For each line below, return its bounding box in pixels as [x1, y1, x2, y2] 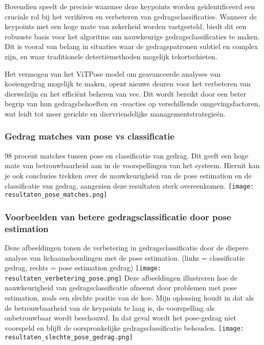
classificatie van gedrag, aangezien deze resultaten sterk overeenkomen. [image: [5, 180, 254, 191]
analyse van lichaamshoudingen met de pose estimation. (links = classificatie [5, 252, 245, 263]
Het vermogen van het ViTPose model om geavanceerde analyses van [5, 68, 221, 79]
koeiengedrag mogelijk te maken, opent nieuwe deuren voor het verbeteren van [5, 78, 251, 89]
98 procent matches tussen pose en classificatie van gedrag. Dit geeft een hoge [5, 150, 249, 160]
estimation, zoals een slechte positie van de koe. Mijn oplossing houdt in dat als [5, 292, 254, 303]
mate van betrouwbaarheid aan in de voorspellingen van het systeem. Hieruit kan [5, 160, 260, 171]
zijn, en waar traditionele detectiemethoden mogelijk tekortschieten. [5, 51, 217, 61]
